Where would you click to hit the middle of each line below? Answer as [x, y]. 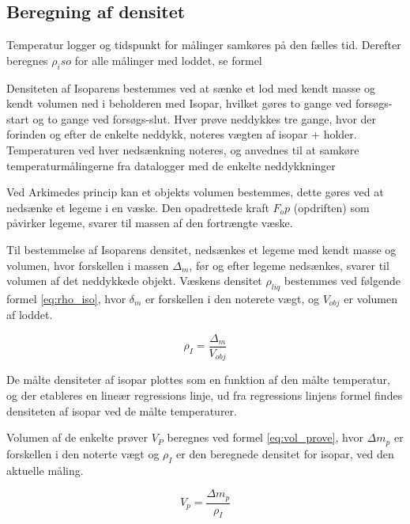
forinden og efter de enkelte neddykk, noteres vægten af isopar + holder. [182, 134]
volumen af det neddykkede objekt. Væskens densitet [134, 281]
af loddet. [30, 315]
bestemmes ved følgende [342, 281]
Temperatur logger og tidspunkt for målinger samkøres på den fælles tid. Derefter [204, 45]
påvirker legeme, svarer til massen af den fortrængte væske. [150, 223]
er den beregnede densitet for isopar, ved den [285, 453]
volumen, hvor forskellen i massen [88, 265]
